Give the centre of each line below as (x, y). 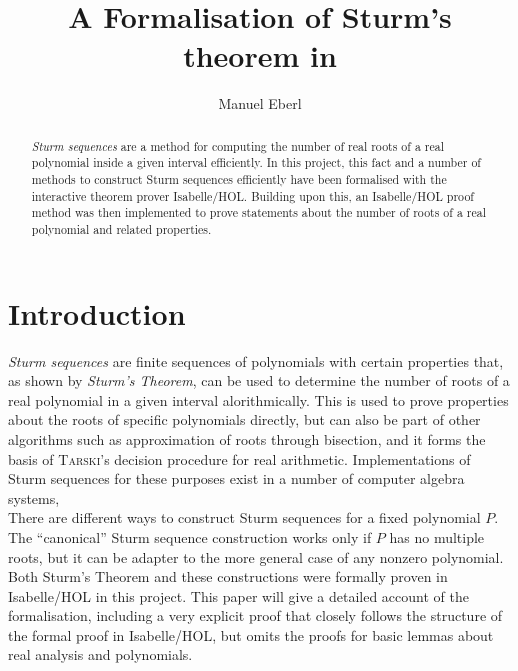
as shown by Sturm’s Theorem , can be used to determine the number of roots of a (259, 380)
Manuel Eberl (260, 103)
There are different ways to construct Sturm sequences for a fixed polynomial (244, 517)
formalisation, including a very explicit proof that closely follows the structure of (255, 615)
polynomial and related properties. (121, 228)
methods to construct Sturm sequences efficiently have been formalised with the (239, 179)
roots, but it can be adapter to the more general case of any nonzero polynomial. (256, 556)
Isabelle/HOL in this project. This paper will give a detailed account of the (238, 595)
